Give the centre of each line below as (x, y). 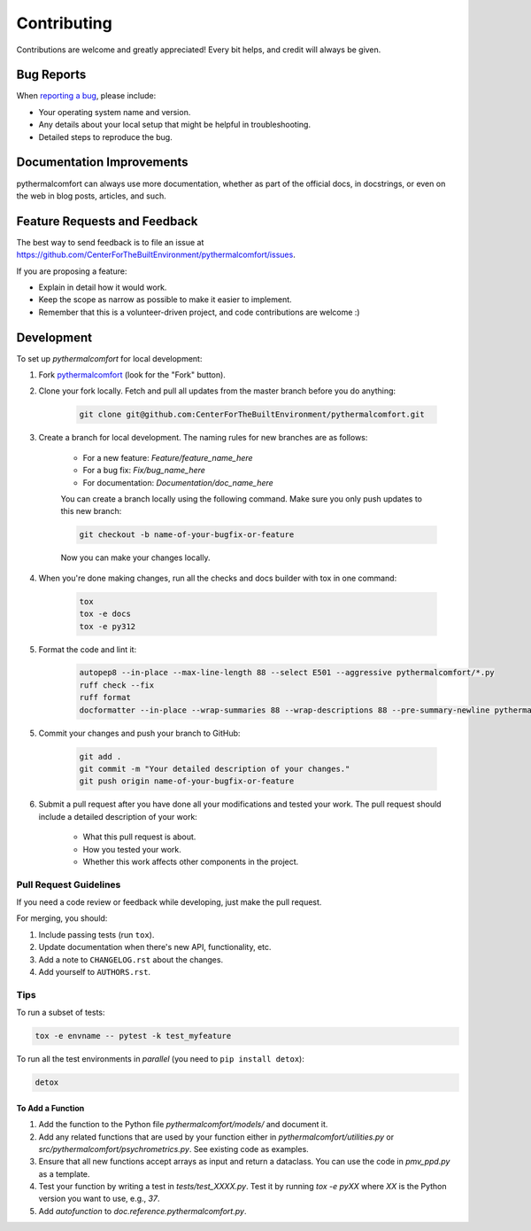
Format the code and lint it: (88, 649)
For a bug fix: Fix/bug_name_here (144, 471)
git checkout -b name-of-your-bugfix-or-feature (187, 535)
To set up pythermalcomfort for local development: (109, 358)
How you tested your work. (132, 849)
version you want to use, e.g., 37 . (99, 1199)
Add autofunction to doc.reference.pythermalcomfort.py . (142, 1211)
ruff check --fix (117, 685)
